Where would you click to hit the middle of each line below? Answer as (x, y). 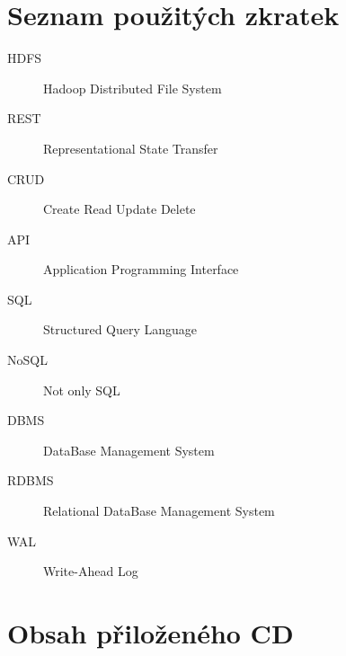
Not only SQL (82, 390)
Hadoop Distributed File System (133, 88)
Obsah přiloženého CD (151, 633)
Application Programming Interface (141, 269)
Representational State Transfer (131, 148)
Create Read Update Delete (120, 209)
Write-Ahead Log (91, 571)
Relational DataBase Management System (159, 511)
